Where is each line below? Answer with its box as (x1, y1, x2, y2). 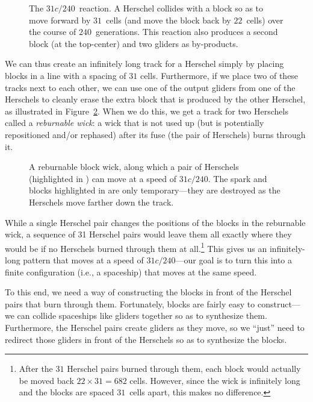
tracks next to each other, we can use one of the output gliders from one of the (5, 81, 296, 93)
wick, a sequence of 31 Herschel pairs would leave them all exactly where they (5, 228, 292, 240)
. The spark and (208, 172, 267, 184)
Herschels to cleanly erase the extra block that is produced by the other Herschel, (5, 93, 306, 105)
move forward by (29, 13, 91, 26)
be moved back (19, 374, 74, 386)
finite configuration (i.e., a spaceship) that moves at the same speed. (5, 265, 257, 278)
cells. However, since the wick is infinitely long (129, 374, 300, 386)
